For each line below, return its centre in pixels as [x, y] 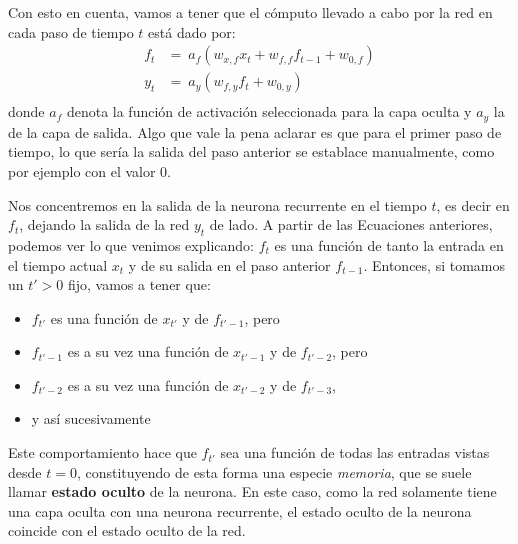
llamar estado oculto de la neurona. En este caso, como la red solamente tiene [252, 491]
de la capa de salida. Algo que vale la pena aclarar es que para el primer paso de [255, 131]
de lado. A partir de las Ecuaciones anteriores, [351, 224]
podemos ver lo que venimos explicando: [131, 244]
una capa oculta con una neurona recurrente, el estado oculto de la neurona [240, 510]
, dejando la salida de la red [104, 224]
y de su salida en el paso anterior [229, 264]
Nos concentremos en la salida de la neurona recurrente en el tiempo [217, 204]
